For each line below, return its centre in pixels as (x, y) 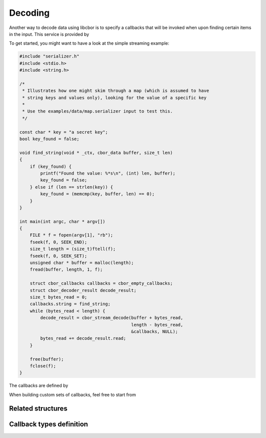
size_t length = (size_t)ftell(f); (73, 249)
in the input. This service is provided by (49, 34)
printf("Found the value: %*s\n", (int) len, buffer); (108, 173)
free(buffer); (47, 359)
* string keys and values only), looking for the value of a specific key (115, 98)
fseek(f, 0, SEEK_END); (58, 242)
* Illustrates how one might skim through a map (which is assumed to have (116, 91)
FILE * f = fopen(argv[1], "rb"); (71, 235)
